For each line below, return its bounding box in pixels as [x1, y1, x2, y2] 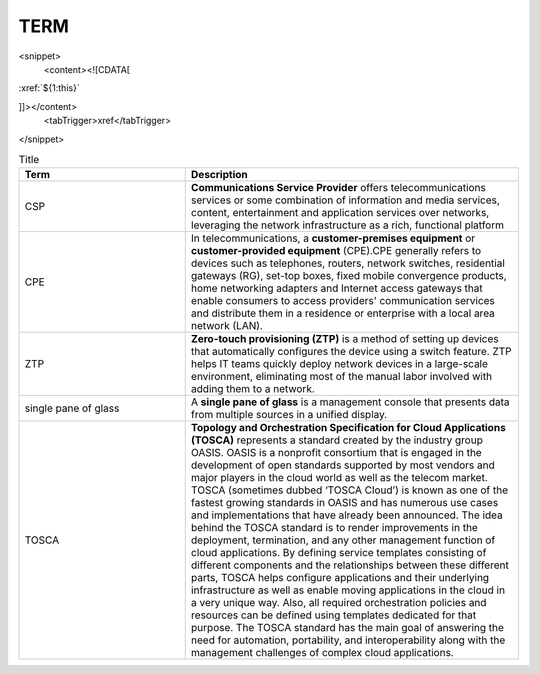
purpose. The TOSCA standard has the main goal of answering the [190, 621, 505, 635]
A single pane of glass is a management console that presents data [190, 395, 510, 409]
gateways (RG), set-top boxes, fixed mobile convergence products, [190, 269, 507, 283]
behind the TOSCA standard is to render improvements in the [190, 521, 479, 535]
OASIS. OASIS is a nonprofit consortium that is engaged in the [190, 446, 482, 460]
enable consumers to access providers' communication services [190, 294, 495, 308]
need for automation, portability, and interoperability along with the [190, 633, 506, 647]
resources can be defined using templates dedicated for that [190, 608, 477, 622]
